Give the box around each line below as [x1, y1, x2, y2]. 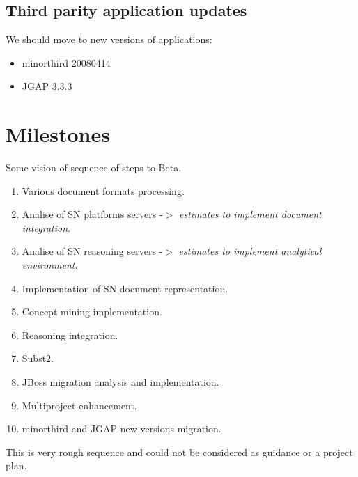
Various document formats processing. [22, 183, 185, 198]
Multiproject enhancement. [22, 398, 137, 412]
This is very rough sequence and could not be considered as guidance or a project [6, 444, 353, 459]
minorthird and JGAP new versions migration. [22, 421, 221, 436]
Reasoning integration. [22, 327, 118, 342]
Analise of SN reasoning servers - [22, 244, 163, 258]
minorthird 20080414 [22, 55, 111, 70]
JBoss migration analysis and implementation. [22, 375, 219, 389]
